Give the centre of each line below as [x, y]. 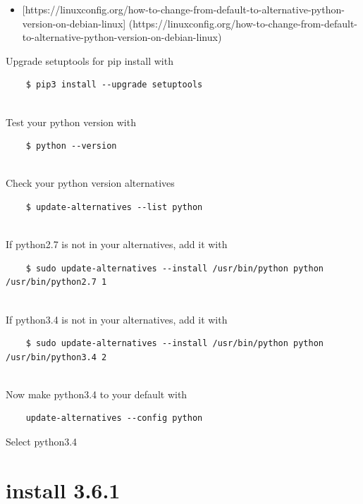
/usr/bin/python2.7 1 [56, 282]
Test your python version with [71, 122]
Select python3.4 [42, 442]
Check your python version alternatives [90, 183]
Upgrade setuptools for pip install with [90, 60]
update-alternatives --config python [114, 418]
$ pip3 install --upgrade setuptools [114, 85]
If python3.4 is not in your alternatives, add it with [117, 319]
